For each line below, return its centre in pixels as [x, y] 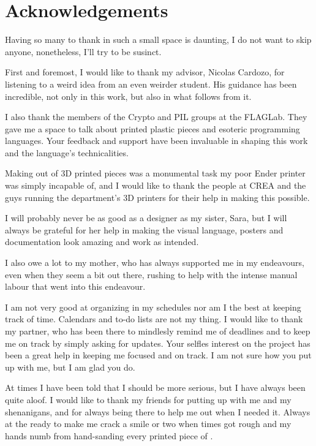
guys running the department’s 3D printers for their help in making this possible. [157, 197]
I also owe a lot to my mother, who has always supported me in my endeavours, [155, 263]
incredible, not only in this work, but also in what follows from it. [128, 96]
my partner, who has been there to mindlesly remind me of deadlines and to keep [158, 331]
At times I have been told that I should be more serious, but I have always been [155, 387]
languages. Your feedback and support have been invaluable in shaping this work [156, 141]
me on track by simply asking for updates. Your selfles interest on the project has [158, 343]
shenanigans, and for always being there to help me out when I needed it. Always [158, 411]
